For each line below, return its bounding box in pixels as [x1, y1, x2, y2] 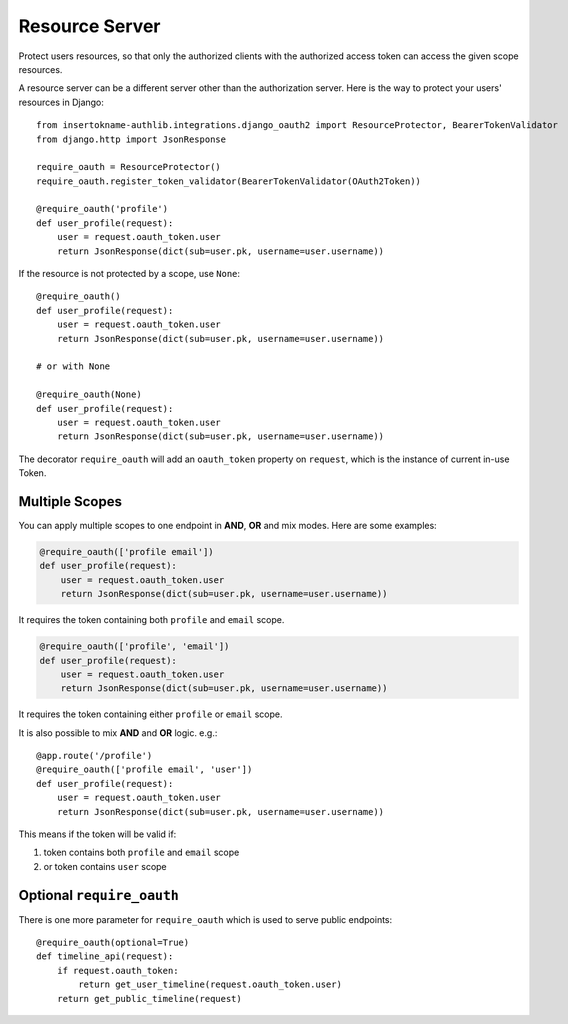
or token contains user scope [43, 860, 167, 872]
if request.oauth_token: [56, 965, 179, 976]
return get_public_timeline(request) [56, 993, 242, 1004]
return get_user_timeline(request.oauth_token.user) [78, 979, 342, 990]
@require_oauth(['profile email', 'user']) [36, 764, 253, 775]
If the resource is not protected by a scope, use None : [18, 268, 240, 280]
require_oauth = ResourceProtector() [36, 161, 222, 173]
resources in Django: [18, 96, 105, 108]
